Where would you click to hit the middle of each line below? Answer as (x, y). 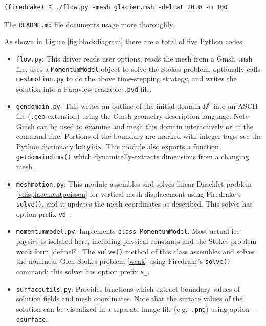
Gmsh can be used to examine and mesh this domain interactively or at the (135, 126)
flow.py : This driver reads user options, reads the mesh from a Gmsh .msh (134, 58)
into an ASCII (236, 106)
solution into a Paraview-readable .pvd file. (84, 88)
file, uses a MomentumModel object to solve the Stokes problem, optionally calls (138, 68)
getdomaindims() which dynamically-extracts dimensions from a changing (132, 156)
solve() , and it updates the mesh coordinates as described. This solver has (134, 204)
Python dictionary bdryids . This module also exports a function (117, 146)
